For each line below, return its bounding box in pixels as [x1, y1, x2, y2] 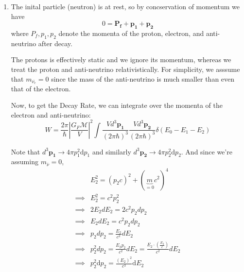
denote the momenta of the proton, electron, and [58, 28, 204, 38]
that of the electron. [11, 84, 71, 94]
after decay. [38, 38, 72, 48]
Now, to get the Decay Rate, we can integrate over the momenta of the [11, 100, 223, 110]
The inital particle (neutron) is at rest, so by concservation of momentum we [11, 1, 240, 11]
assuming [11, 156, 38, 167]
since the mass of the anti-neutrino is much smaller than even [51, 73, 235, 84]
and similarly [92, 146, 131, 156]
